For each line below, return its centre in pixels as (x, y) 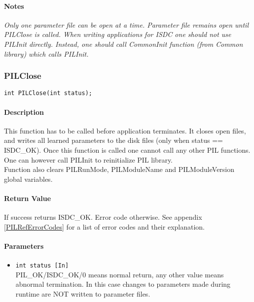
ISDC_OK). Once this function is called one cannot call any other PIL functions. (127, 150)
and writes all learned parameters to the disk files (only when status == (113, 140)
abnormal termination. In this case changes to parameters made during (123, 284)
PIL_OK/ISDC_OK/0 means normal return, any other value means (120, 274)
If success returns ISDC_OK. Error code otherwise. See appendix (103, 217)
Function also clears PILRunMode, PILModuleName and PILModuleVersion (119, 169)
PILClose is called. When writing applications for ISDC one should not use (118, 34)
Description (24, 112)
